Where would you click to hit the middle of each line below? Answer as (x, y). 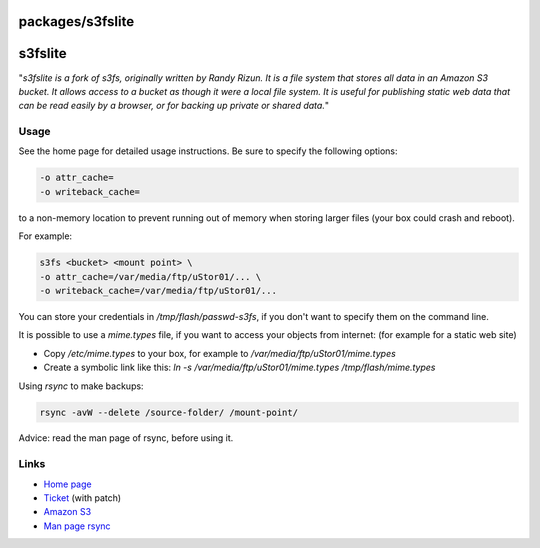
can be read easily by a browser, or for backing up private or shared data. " (174, 106)
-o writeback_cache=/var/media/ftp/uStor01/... (158, 290)
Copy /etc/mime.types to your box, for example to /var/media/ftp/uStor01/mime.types (220, 353)
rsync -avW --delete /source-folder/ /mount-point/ (169, 412)
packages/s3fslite (76, 21)
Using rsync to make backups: (81, 386)
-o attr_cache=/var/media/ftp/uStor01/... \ (150, 276)
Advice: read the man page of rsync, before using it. (126, 438)
